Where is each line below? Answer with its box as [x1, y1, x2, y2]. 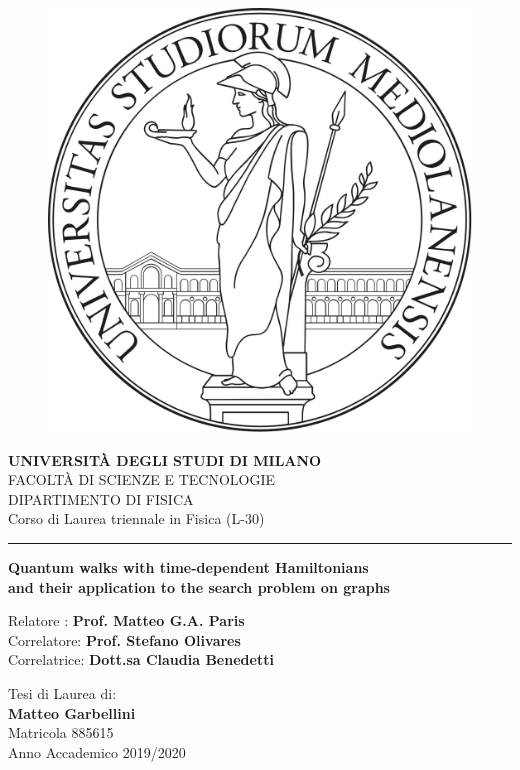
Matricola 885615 [8, 722, 114, 743]
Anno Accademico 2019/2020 [8, 741, 186, 762]
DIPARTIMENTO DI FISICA [8, 488, 194, 509]
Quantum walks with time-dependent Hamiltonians [8, 556, 369, 577]
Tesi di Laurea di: [8, 682, 117, 703]
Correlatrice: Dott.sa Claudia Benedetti [8, 649, 274, 670]
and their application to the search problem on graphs [8, 576, 390, 597]
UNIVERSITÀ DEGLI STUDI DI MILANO [8, 449, 322, 470]
